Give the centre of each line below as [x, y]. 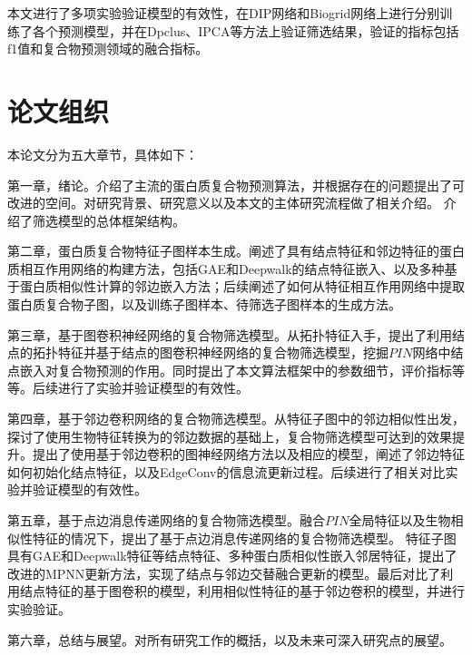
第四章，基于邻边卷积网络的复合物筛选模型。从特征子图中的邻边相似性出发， [236, 419]
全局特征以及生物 [400, 520]
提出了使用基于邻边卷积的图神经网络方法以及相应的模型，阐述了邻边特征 [248, 454]
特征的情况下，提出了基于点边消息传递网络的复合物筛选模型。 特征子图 [244, 538]
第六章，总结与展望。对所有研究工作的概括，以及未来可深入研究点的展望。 [230, 639]
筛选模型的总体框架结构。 [108, 220]
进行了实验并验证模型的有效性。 [153, 388]
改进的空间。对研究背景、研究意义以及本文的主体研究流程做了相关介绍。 [223, 203]
